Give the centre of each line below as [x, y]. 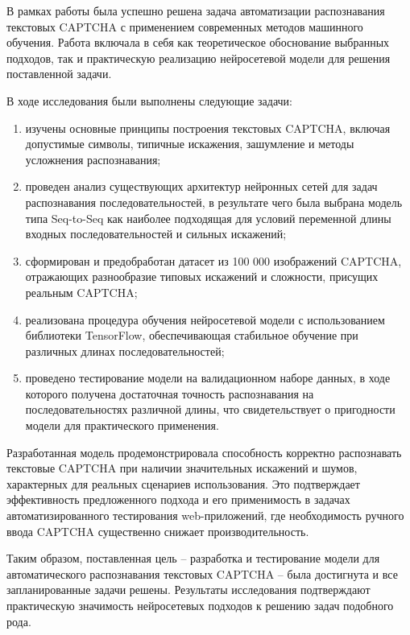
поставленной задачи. [59, 74]
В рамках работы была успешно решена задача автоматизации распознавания [196, 10]
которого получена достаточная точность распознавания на [170, 393]
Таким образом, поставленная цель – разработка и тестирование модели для [193, 558]
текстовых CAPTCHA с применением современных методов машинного [185, 26]
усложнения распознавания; [93, 159]
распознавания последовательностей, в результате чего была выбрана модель [214, 202]
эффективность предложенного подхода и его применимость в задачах [178, 499]
